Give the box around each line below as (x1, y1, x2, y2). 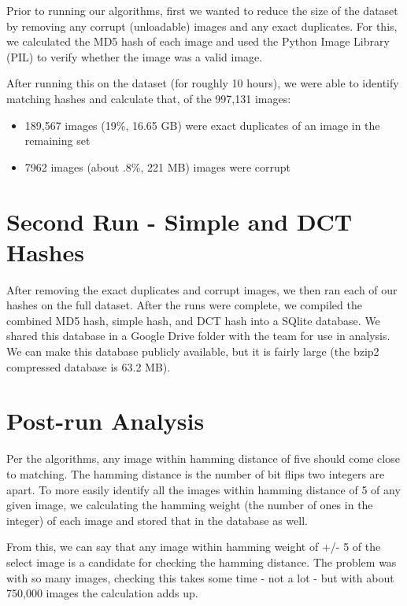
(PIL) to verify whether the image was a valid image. (6, 48, 263, 65)
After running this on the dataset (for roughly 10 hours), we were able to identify (6, 75, 399, 91)
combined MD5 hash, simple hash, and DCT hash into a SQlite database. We (6, 312, 380, 328)
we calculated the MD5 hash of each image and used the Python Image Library (6, 33, 390, 50)
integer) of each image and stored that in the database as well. (6, 512, 308, 528)
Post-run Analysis (6, 405, 205, 437)
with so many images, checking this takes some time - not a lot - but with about (6, 569, 394, 586)
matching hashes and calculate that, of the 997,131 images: (6, 90, 291, 106)
